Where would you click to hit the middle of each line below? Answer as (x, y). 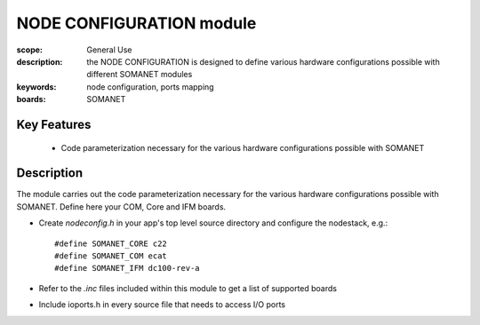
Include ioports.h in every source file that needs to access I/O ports (162, 305)
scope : (30, 50)
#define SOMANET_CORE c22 (111, 243)
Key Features (54, 124)
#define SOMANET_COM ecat (111, 256)
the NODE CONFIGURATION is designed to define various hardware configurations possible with (263, 61)
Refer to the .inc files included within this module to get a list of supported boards (188, 288)
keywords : (36, 87)
